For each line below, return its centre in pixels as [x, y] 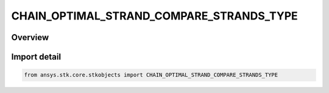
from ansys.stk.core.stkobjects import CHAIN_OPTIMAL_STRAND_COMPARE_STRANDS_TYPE [151, 75]
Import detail [36, 57]
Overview [30, 37]
